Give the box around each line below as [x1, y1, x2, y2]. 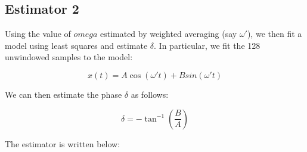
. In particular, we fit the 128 [154, 39, 261, 51]
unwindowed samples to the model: [5, 51, 133, 63]
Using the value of [5, 27, 71, 40]
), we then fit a [247, 27, 302, 40]
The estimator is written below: [5, 137, 120, 150]
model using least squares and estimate [5, 39, 148, 51]
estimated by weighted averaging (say [100, 27, 237, 40]
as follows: [131, 88, 169, 100]
